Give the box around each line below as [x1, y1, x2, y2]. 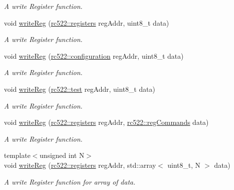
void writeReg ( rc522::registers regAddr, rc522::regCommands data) [4, 117, 209, 127]
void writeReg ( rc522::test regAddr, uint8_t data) [4, 83, 156, 94]
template [4, 150, 31, 160]
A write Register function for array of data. [4, 176, 136, 187]
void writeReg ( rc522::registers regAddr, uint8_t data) [4, 17, 169, 28]
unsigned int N [39, 150, 84, 160]
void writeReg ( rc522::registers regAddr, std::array [4, 159, 156, 170]
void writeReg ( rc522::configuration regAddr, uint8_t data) [4, 50, 184, 61]
